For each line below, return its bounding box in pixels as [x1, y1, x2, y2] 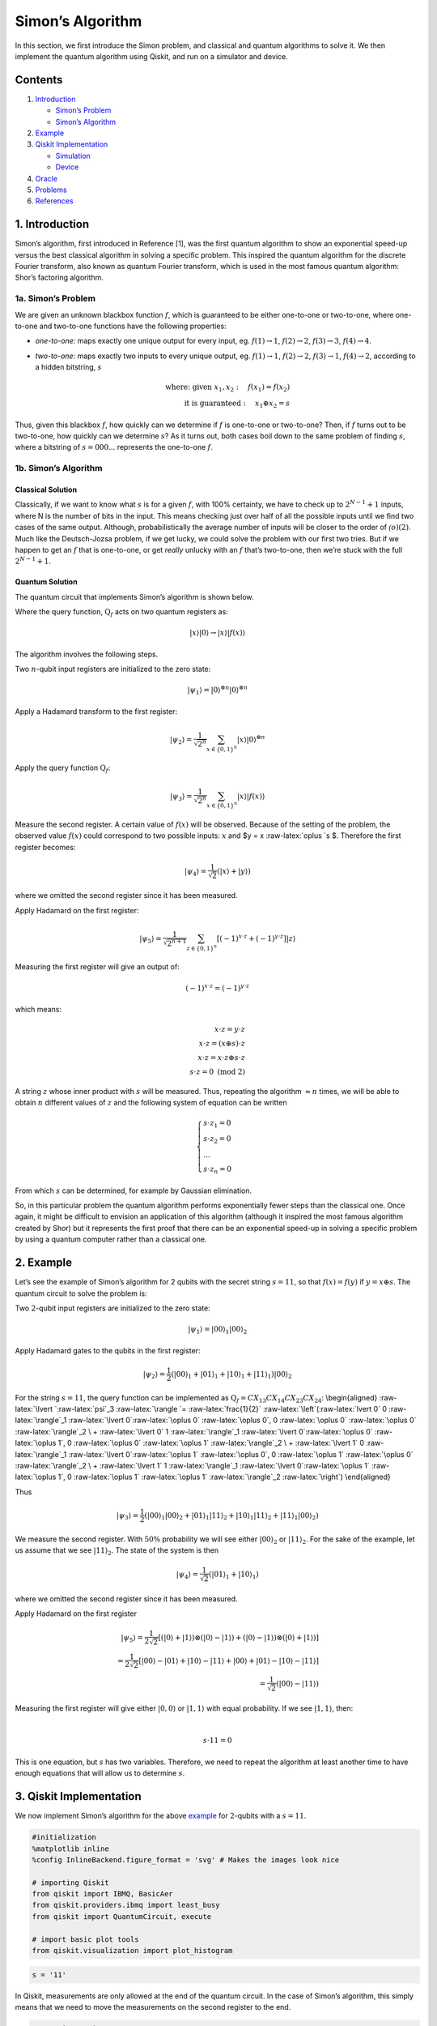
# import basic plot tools [32, 1934, 139, 1944]
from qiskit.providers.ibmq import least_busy [32, 1900, 220, 1910]
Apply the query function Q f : [15, 763, 111, 775]
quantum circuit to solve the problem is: [15, 1289, 147, 1298]
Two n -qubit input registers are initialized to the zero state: [15, 665, 211, 674]
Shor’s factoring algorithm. [15, 272, 104, 283]
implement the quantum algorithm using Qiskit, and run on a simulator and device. [15, 51, 289, 61]
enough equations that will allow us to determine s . [15, 1768, 185, 1778]
